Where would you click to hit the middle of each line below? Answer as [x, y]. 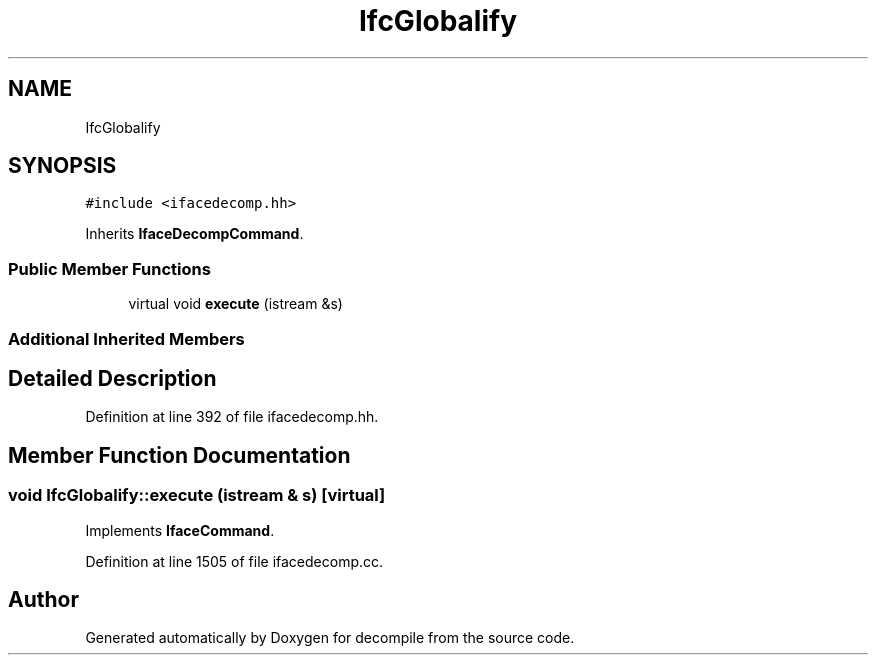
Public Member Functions [109, 268]
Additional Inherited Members [126, 338]
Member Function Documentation [179, 455]
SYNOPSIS [62, 166]
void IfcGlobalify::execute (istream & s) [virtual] [197, 495]
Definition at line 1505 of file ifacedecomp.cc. [234, 561]
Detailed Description [112, 378]
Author [43, 600]
